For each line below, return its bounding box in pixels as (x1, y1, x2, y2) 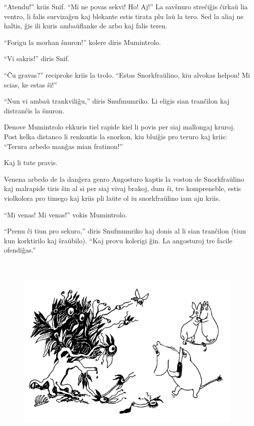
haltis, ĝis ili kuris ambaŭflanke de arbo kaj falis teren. (4, 21, 168, 31)
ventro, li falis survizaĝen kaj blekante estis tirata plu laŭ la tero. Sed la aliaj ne (4, 11, 244, 21)
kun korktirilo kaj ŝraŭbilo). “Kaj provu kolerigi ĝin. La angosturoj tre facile (4, 235, 233, 245)
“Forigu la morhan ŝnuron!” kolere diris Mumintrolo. (4, 37, 161, 47)
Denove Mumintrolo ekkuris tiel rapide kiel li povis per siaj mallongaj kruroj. (4, 122, 235, 132)
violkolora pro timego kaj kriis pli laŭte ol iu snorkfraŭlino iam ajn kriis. (4, 192, 221, 203)
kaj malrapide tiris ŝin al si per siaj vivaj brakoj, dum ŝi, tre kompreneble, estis (4, 183, 241, 193)
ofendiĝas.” (4, 245, 36, 255)
